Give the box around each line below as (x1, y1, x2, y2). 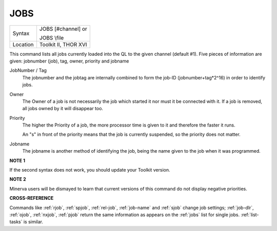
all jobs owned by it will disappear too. (22, 106, 104, 112)
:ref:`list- (241, 212, 259, 218)
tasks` (9, 219, 23, 225)
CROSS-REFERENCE (9, 195, 54, 201)
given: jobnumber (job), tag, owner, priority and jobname (9, 58, 129, 64)
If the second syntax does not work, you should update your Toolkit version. (9, 167, 170, 173)
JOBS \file (39, 34, 64, 41)
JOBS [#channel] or (39, 25, 87, 32)
